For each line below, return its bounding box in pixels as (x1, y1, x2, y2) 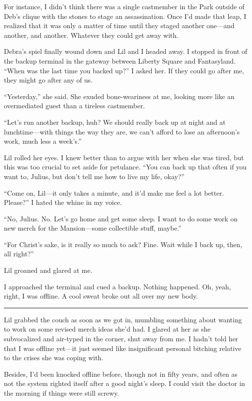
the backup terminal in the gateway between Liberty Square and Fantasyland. (4, 55, 236, 66)
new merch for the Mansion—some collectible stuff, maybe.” (4, 223, 182, 233)
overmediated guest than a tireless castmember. (4, 100, 145, 111)
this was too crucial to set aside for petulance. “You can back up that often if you (4, 162, 247, 172)
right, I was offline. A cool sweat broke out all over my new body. (4, 291, 198, 301)
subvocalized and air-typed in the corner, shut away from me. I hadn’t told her (4, 334, 238, 344)
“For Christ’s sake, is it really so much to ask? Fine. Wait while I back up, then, (4, 239, 242, 249)
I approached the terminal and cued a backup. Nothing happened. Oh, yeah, (4, 281, 231, 291)
